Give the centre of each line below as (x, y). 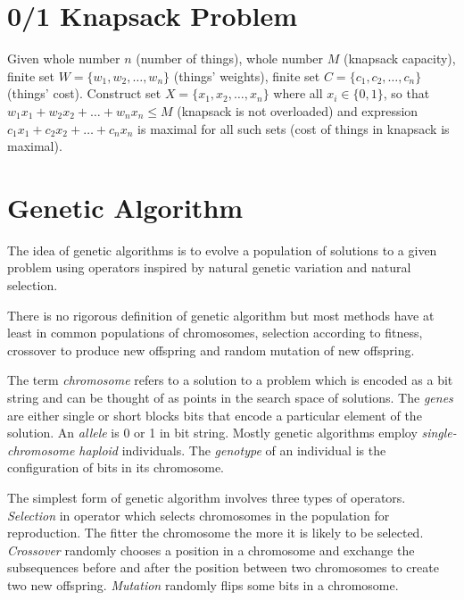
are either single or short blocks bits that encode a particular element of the (215, 415)
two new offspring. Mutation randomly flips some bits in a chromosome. (203, 584)
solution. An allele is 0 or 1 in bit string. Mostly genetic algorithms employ (212, 433)
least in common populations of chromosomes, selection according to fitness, (215, 333)
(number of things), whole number (230, 58)
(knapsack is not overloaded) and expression (298, 110)
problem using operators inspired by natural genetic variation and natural (209, 267)
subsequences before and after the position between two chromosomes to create (223, 567)
